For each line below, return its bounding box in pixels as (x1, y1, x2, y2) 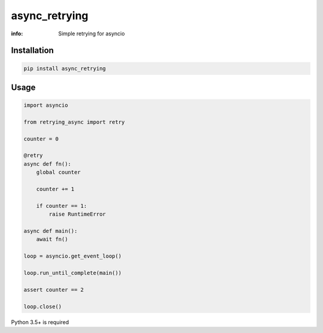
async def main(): (23, 228, 78, 234)
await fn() (36, 236, 68, 243)
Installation (11, 46, 54, 56)
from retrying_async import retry (23, 119, 125, 125)
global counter (36, 169, 81, 176)
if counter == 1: (36, 202, 87, 209)
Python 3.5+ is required (11, 318, 69, 326)
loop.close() (23, 303, 62, 310)
